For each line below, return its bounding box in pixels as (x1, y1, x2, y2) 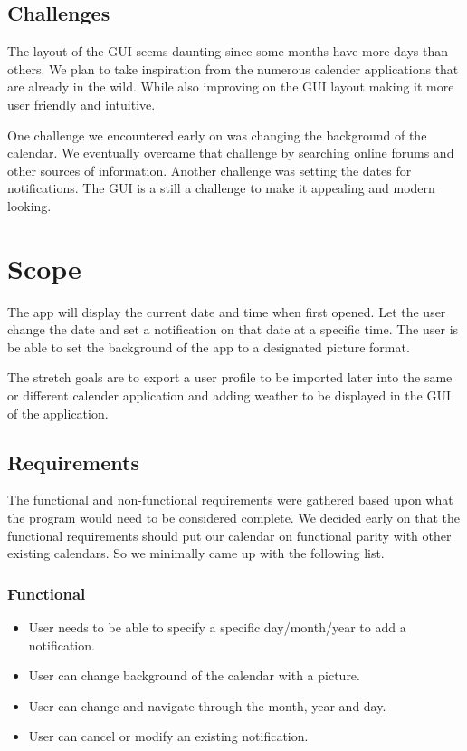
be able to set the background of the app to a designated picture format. (7, 337, 410, 356)
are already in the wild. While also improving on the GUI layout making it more (7, 77, 454, 96)
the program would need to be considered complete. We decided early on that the (7, 508, 460, 527)
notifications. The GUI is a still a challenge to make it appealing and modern (7, 178, 435, 197)
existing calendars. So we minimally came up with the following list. (7, 544, 385, 563)
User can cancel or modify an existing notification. (28, 727, 309, 746)
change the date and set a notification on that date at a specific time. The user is (7, 320, 459, 339)
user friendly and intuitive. (7, 94, 156, 113)
